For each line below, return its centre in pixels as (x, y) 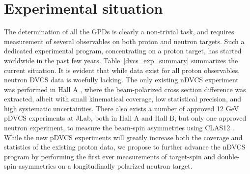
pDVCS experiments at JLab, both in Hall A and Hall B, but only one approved (125, 118)
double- (228, 156)
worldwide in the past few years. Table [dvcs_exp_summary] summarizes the (121, 60)
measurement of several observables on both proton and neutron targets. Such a (124, 41)
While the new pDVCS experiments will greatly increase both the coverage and (123, 137)
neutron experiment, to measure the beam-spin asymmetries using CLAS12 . (119, 128)
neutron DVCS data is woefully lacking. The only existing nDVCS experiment (121, 80)
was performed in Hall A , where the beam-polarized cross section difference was (125, 89)
